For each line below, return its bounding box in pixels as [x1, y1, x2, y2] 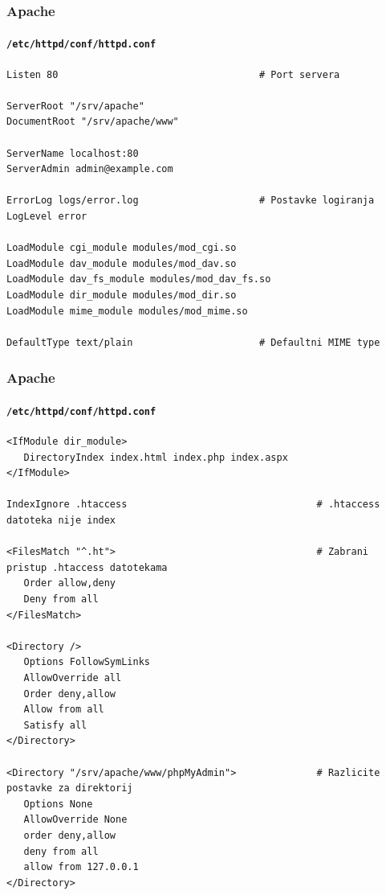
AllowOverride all [23, 672, 122, 684]
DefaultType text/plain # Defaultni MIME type [6, 336, 380, 348]
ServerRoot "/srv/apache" [6, 100, 144, 112]
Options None [23, 798, 93, 810]
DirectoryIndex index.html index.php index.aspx [23, 451, 288, 463]
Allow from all [23, 704, 104, 716]
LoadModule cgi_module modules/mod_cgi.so [6, 242, 237, 254]
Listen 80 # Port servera [6, 68, 340, 80]
